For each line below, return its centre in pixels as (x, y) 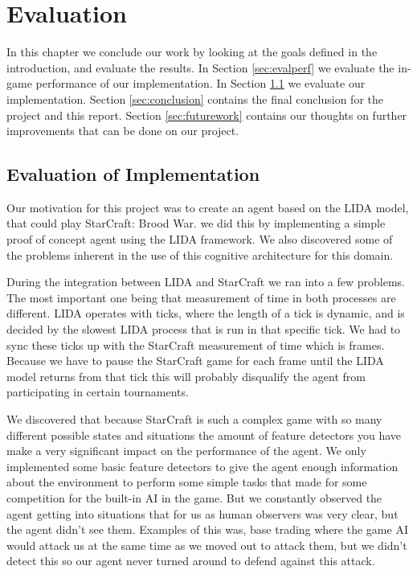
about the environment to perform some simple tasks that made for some (187, 482)
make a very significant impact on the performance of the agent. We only (186, 451)
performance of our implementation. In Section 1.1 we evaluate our (200, 83)
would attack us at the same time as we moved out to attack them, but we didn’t (207, 545)
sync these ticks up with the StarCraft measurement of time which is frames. (196, 344)
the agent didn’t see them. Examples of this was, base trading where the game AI (207, 529)
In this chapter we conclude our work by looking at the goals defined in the (192, 52)
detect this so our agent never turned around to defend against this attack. (191, 561)
